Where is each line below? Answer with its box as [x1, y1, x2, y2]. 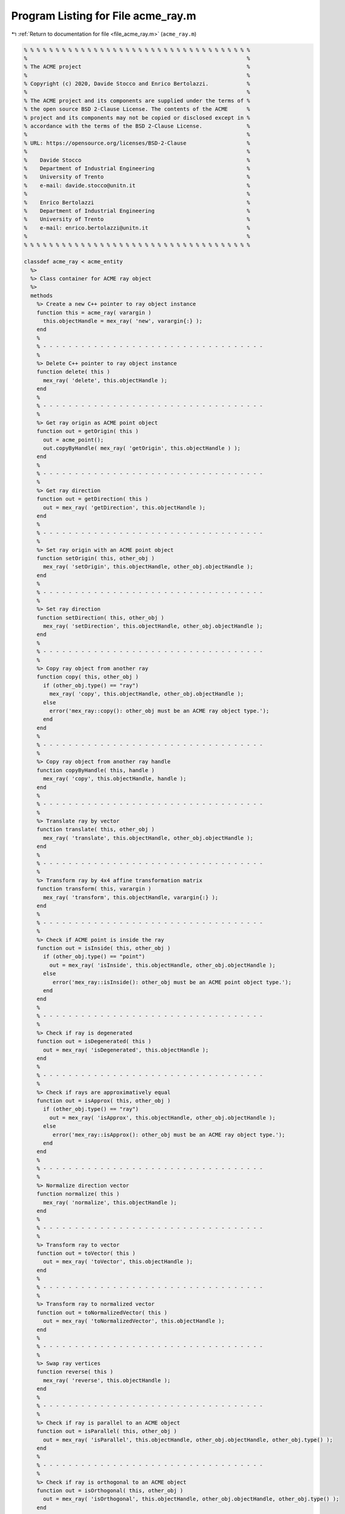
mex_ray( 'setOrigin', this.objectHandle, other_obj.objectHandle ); [43, 563, 254, 570]
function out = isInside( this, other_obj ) [36, 945, 171, 951]
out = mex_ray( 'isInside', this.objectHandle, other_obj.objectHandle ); [49, 962, 276, 968]
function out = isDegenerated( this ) [36, 1038, 152, 1045]
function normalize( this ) [36, 1191, 120, 1197]
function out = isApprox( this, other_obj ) [36, 1097, 171, 1104]
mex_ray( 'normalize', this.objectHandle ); [43, 1199, 178, 1206]
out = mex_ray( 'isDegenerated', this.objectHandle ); [43, 1046, 209, 1053]
